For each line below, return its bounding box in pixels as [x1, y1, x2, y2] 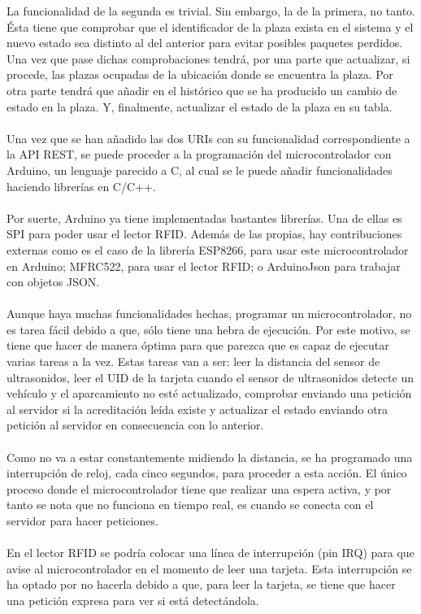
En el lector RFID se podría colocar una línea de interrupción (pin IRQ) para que [7, 544, 414, 561]
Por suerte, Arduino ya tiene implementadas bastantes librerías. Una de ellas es [7, 209, 402, 226]
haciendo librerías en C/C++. [7, 177, 156, 194]
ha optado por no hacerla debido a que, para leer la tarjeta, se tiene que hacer [7, 576, 396, 593]
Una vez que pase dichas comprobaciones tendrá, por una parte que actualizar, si [7, 50, 410, 67]
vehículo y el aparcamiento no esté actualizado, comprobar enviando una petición [7, 385, 412, 402]
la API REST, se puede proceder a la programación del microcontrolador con [7, 146, 392, 163]
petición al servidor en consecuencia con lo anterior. [7, 416, 264, 433]
